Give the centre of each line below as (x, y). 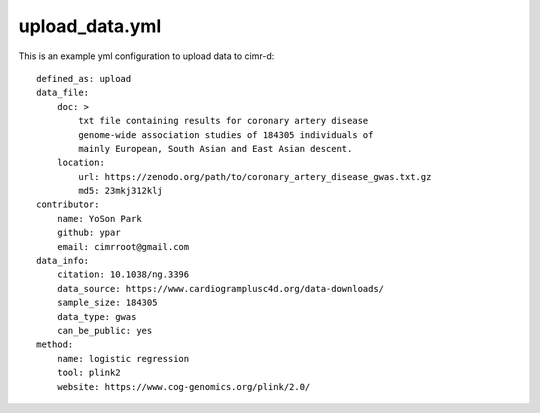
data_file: (63, 93)
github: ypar (88, 233)
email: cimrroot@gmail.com (123, 246)
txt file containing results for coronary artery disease (223, 121)
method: (55, 344)
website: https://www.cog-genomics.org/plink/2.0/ (183, 386)
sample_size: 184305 (107, 303)
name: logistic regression (123, 358)
